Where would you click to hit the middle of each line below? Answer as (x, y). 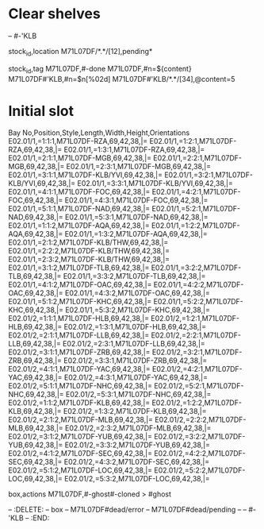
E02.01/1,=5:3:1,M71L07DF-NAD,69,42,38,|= (136, 217)
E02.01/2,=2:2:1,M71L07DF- (196, 335)
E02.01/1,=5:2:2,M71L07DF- (198, 302)
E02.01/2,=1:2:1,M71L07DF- (195, 319)
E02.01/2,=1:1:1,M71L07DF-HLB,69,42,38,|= (78, 319)
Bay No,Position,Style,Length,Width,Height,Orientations (99, 133)
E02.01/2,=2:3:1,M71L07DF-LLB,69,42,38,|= (134, 344)
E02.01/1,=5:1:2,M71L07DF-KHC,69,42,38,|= (80, 302)
